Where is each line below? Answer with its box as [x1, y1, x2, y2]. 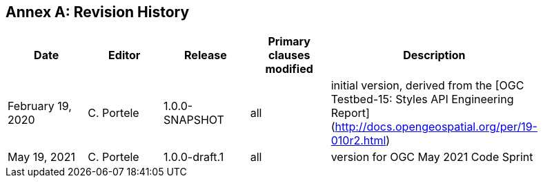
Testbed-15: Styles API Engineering [330, 92, 514, 107]
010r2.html [330, 133, 386, 148]
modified [265, 62, 313, 76]
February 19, [8, 99, 72, 114]
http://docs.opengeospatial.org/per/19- [335, 120, 537, 134]
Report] [330, 106, 370, 120]
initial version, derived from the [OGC [330, 78, 524, 93]
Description [403, 48, 466, 63]
